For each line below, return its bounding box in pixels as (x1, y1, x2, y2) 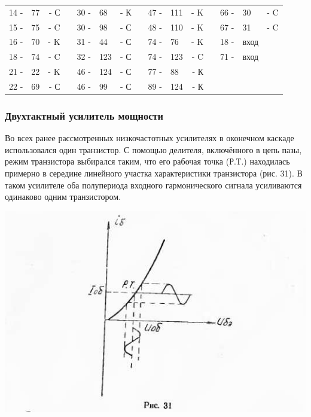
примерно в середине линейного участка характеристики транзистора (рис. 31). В (5, 167, 303, 179)
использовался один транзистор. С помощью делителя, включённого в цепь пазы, (5, 143, 302, 156)
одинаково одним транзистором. (5, 190, 121, 203)
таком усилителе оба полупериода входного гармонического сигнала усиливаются (5, 178, 302, 191)
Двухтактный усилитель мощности (5, 108, 163, 123)
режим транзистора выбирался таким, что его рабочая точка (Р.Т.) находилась (5, 155, 290, 168)
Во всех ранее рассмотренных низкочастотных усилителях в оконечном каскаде (5, 132, 294, 144)
